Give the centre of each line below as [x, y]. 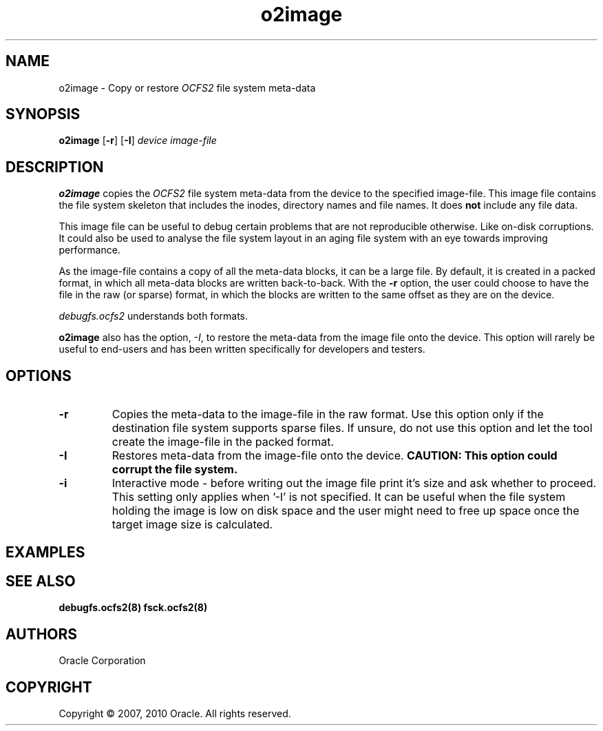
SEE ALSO [41, 581]
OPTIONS [39, 375]
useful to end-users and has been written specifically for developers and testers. [242, 349]
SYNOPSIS [43, 114]
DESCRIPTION [55, 167]
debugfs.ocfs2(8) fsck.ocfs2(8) [133, 608]
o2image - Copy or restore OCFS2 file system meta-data [187, 87]
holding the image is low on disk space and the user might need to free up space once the [346, 511]
